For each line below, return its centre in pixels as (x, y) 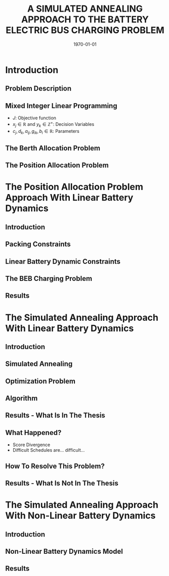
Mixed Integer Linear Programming (61, 106)
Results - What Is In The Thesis (55, 416)
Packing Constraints (38, 244)
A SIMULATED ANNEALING (85, 9)
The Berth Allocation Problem (53, 148)
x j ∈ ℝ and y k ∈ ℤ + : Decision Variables (53, 124)
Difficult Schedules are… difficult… (49, 450)
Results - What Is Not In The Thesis (62, 483)
